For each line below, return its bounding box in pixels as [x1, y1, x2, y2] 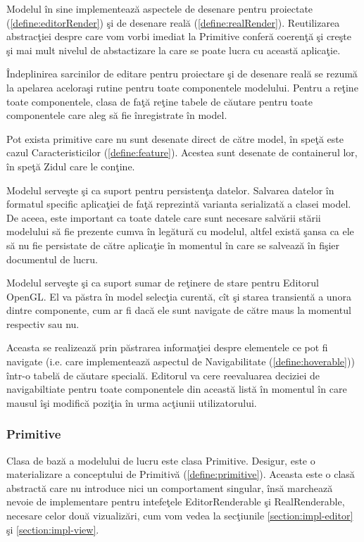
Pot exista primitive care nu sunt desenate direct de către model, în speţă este [6, 131, 344, 146]
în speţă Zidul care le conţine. [6, 158, 135, 173]
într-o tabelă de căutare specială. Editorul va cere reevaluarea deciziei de [6, 367, 320, 382]
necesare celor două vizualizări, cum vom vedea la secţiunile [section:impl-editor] [6, 508, 353, 523]
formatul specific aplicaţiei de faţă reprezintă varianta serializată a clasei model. [6, 196, 351, 211]
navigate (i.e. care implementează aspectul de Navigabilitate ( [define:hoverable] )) [6, 354, 355, 369]
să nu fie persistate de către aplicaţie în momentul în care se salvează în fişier [6, 237, 340, 252]
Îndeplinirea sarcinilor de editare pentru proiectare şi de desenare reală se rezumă [6, 66, 358, 81]
